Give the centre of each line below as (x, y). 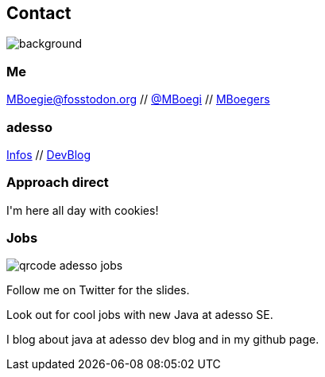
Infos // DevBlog (49, 154)
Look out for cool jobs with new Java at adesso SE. (140, 315)
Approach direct (58, 183)
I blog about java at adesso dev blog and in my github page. (163, 340)
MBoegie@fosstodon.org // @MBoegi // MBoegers (138, 99)
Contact (39, 13)
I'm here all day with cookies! (83, 210)
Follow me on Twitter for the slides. (98, 290)
